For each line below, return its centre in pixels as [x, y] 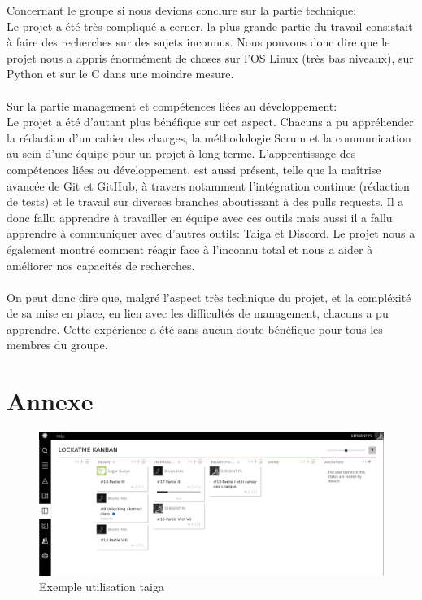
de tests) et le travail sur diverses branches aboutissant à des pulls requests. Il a [205, 201]
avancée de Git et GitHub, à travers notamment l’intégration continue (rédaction [208, 185]
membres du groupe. [57, 345]
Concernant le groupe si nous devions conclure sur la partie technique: [182, 10]
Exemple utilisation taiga [102, 587]
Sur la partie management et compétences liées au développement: [172, 105]
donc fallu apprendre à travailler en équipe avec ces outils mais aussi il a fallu [200, 217]
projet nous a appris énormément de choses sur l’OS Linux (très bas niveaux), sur [210, 57]
